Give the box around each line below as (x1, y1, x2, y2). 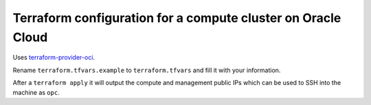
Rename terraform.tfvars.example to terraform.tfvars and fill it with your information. (12, 66, 281, 74)
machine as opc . (12, 88, 60, 96)
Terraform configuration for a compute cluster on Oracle (12, 10, 341, 25)
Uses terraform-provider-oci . (12, 54, 95, 62)
